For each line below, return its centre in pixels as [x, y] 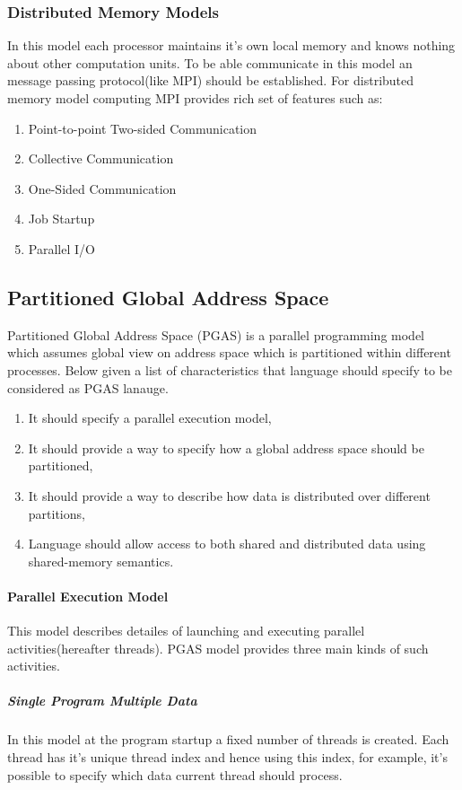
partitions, [57, 513]
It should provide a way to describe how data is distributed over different [229, 495]
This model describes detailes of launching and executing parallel [186, 631]
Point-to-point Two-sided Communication [143, 128]
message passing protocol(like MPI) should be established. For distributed [211, 80]
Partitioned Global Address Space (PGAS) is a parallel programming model [216, 334]
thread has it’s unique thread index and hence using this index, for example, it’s [227, 757]
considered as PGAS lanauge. [88, 387]
